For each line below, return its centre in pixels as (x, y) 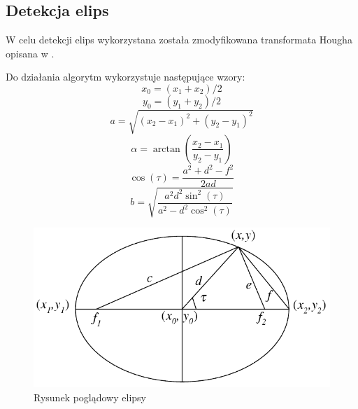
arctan (166, 149)
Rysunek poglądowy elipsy (90, 397)
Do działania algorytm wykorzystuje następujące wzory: (126, 77)
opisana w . (30, 53)
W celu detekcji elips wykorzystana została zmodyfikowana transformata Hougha (179, 40)
